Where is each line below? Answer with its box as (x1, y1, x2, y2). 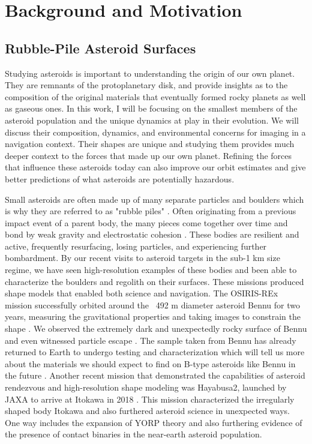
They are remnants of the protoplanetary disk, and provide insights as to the (5, 79, 288, 91)
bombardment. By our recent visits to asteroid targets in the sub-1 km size (5, 251, 280, 264)
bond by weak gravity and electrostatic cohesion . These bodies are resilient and (5, 228, 299, 241)
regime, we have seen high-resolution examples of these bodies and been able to (5, 263, 297, 276)
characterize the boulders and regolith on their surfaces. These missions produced (5, 275, 304, 287)
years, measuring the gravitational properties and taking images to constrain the (5, 310, 301, 323)
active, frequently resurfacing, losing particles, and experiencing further (5, 239, 267, 252)
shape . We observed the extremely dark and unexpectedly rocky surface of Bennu (5, 322, 307, 335)
